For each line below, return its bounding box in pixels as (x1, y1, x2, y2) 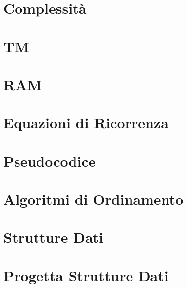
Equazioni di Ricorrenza (3, 113, 168, 133)
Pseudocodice (3, 151, 96, 171)
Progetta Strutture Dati (3, 265, 168, 285)
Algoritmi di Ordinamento (3, 189, 184, 209)
